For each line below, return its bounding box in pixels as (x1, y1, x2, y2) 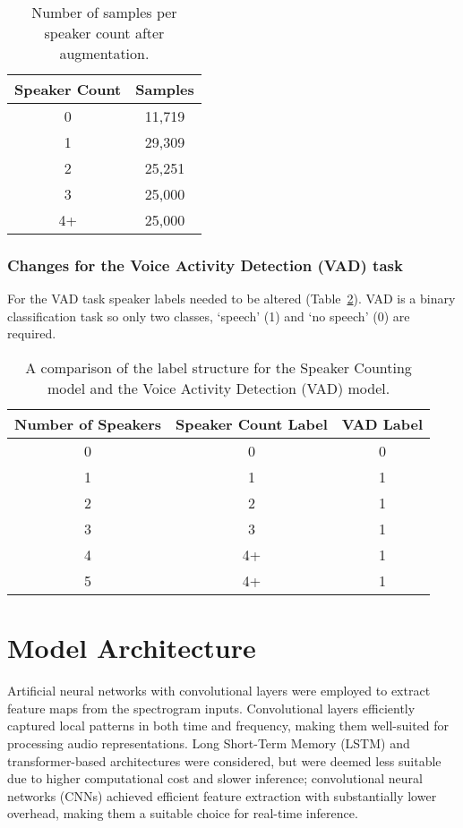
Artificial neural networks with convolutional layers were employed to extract (7, 681, 431, 700)
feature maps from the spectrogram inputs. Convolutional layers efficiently (7, 698, 416, 717)
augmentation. (59, 43, 150, 64)
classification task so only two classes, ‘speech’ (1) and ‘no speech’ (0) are (7, 306, 410, 325)
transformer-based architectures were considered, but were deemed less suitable (7, 751, 442, 770)
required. (7, 324, 56, 343)
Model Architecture (7, 629, 256, 666)
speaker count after (44, 22, 165, 43)
